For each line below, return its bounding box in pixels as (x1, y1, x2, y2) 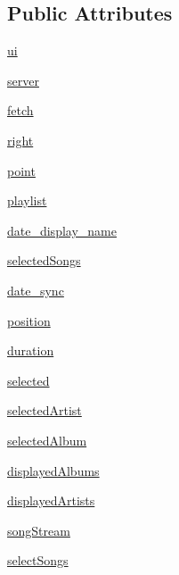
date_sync (7, 280, 64, 299)
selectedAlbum (7, 430, 87, 449)
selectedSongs (7, 251, 81, 270)
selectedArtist (7, 401, 82, 420)
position (7, 311, 51, 329)
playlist (7, 191, 47, 210)
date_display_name (7, 221, 117, 239)
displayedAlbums (7, 461, 100, 479)
